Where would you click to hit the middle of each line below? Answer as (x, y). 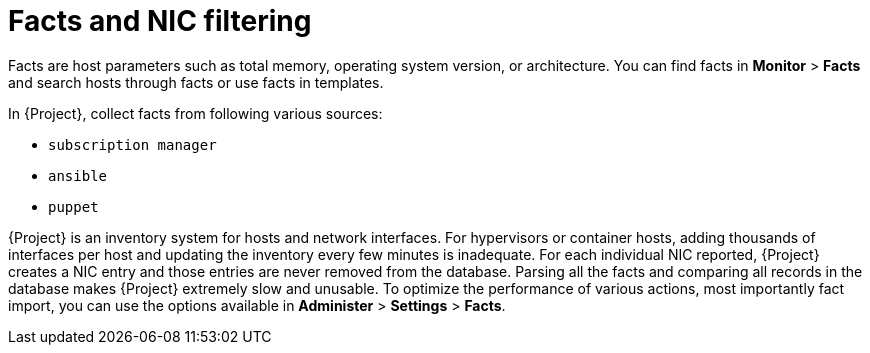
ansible (78, 175)
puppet (73, 206)
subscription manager (132, 144)
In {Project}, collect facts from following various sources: (195, 113)
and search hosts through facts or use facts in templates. (196, 82)
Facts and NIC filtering (160, 21)
